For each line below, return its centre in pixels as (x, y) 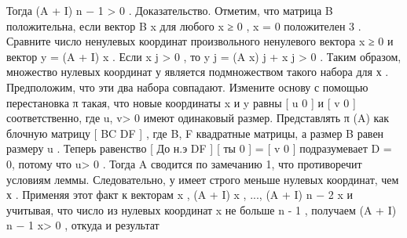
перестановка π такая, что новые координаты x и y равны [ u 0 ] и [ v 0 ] (181, 102)
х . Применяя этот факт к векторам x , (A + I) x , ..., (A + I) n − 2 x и (180, 195)
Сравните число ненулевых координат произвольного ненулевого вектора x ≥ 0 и (200, 41)
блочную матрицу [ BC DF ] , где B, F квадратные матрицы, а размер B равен (195, 133)
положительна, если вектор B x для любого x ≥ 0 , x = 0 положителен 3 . (184, 25)
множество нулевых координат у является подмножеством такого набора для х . (198, 72)
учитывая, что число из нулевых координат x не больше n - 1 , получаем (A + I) (202, 209)
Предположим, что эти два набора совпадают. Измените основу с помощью (187, 87)
